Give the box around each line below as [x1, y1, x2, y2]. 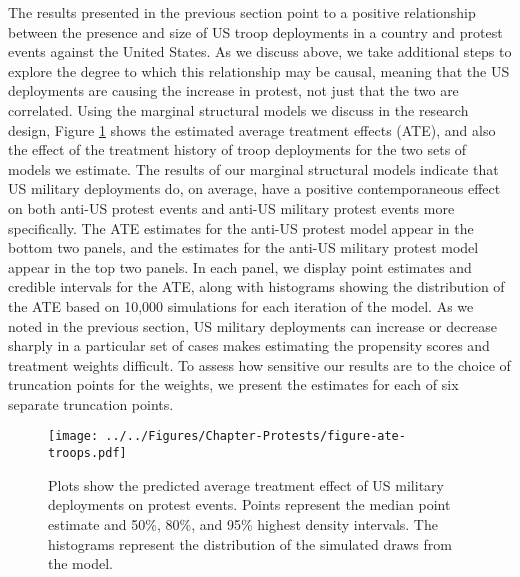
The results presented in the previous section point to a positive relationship [8, 2, 476, 22]
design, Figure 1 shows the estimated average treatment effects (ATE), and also [8, 119, 496, 140]
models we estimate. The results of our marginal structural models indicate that [8, 158, 499, 179]
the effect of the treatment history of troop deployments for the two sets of [8, 139, 467, 160]
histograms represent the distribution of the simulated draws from [48, 533, 452, 554]
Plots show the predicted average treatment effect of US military [48, 474, 444, 495]
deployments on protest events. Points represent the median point [48, 494, 451, 515]
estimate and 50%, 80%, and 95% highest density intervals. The [48, 513, 438, 534]
